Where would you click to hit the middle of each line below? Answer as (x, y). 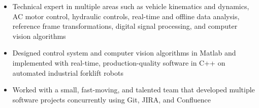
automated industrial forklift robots (68, 72)
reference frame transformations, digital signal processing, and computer (125, 26)
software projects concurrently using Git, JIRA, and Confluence (111, 99)
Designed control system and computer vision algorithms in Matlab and (124, 53)
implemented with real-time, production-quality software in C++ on (119, 62)
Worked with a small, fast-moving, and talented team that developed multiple (134, 90)
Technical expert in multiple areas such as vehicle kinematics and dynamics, (131, 6)
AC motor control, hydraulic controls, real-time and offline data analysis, (126, 16)
